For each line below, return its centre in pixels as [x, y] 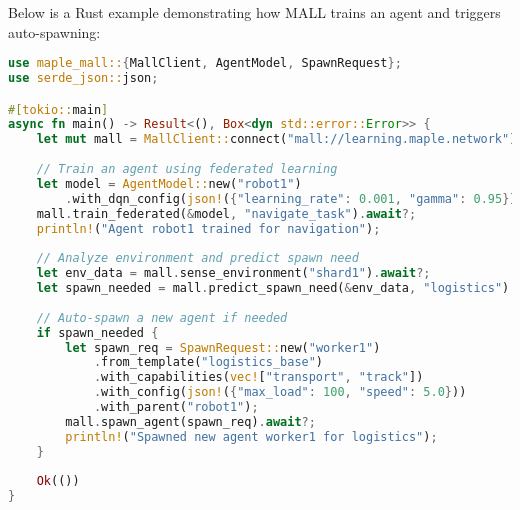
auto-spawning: [54, 31]
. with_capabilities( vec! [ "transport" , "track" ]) [258, 377]
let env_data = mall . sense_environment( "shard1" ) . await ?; [233, 273]
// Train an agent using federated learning [187, 169]
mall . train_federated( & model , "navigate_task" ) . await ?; [226, 213]
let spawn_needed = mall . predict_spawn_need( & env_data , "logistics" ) [273, 288]
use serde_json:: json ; [83, 78]
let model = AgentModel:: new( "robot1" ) [169, 183]
